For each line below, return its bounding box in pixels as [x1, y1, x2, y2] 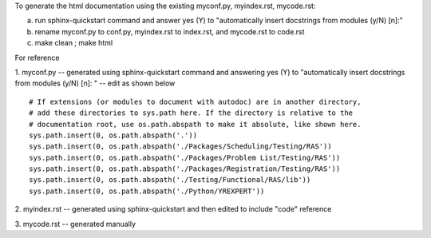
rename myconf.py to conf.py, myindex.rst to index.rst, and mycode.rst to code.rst [34, 26, 305, 36]
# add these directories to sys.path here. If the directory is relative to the [29, 109, 354, 117]
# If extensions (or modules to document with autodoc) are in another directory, [29, 97, 362, 106]
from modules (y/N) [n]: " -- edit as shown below [14, 78, 176, 88]
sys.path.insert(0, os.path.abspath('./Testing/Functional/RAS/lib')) [29, 176, 311, 184]
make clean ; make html [34, 38, 113, 48]
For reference [14, 53, 60, 62]
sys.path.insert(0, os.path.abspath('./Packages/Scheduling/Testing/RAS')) [29, 142, 332, 151]
